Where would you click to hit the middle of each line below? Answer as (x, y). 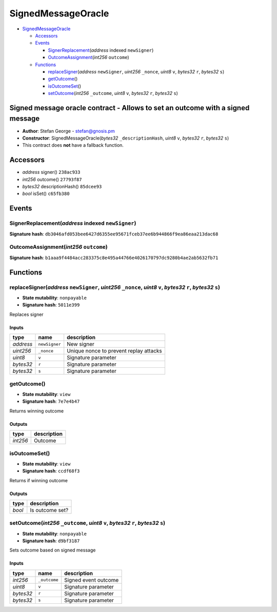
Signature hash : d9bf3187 (51, 541)
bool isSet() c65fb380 (46, 194)
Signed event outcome (92, 580)
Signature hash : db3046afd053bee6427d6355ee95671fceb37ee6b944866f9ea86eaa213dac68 (114, 234)
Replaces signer (26, 314)
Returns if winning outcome (38, 480)
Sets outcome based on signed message (53, 550)
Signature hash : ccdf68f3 (51, 471)
